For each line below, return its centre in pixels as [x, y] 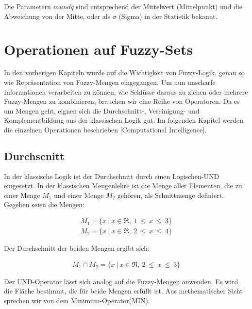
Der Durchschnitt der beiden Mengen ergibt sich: [77, 248]
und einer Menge [79, 195]
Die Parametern [27, 6]
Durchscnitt [34, 155]
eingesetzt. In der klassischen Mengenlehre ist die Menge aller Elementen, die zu [123, 186]
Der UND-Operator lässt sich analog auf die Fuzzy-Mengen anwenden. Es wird [121, 281]
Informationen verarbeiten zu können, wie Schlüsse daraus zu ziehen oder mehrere [126, 91]
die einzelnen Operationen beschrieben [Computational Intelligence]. [105, 129]
